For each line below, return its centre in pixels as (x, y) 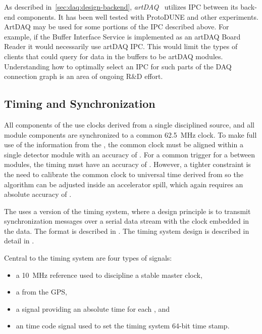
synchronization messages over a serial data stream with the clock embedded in (127, 221)
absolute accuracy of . (38, 194)
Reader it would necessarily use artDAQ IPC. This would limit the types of (121, 46)
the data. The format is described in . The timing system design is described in (127, 231)
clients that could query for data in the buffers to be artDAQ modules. (114, 56)
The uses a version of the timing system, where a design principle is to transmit (127, 211)
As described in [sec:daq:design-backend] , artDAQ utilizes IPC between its (121, 7)
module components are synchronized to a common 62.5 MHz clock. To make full (130, 134)
